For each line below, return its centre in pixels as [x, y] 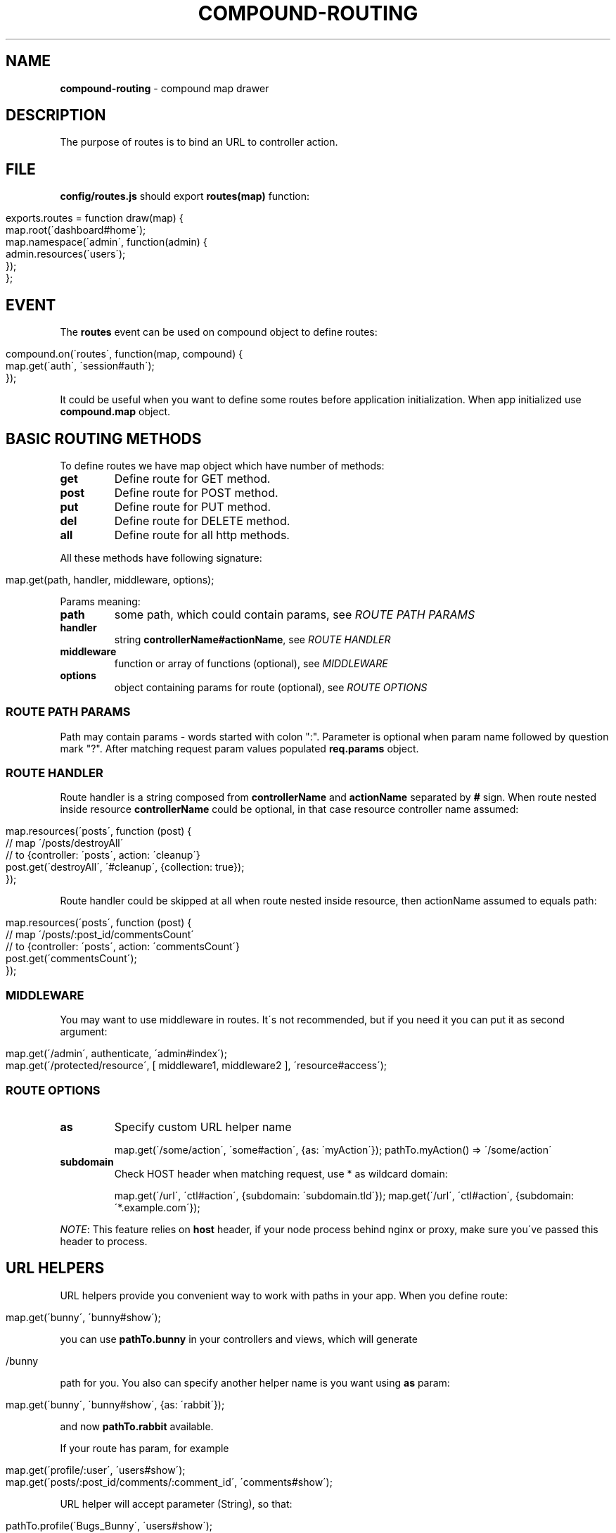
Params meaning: [100, 601]
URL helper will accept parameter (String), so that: [176, 1503]
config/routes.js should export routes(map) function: [185, 196]
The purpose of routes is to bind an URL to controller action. [199, 142]
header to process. [104, 1241]
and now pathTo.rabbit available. [137, 1426]
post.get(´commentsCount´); [71, 959]
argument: [84, 1032]
